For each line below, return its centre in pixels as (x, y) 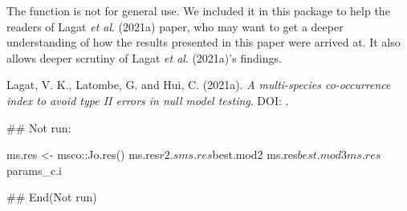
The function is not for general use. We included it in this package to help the (198, 10)
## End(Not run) (52, 197)
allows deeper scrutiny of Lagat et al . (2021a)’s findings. (144, 57)
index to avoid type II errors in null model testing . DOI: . (148, 100)
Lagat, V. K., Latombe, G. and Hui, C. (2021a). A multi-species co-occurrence (199, 85)
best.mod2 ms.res (255, 154)
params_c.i (34, 170)
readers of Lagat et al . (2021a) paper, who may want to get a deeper (175, 26)
